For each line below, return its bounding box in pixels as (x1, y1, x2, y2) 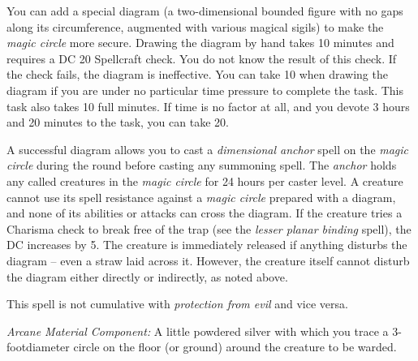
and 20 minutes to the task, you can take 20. (6, 114, 229, 131)
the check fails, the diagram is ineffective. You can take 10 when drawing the (6, 66, 388, 83)
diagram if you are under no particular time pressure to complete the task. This (6, 81, 404, 98)
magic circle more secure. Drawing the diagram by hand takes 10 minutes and (6, 34, 394, 51)
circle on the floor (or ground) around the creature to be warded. (73, 338, 397, 355)
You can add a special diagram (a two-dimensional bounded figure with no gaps (6, 2, 403, 19)
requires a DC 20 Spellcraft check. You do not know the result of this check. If (6, 49, 397, 67)
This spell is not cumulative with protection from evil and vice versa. (6, 295, 348, 312)
